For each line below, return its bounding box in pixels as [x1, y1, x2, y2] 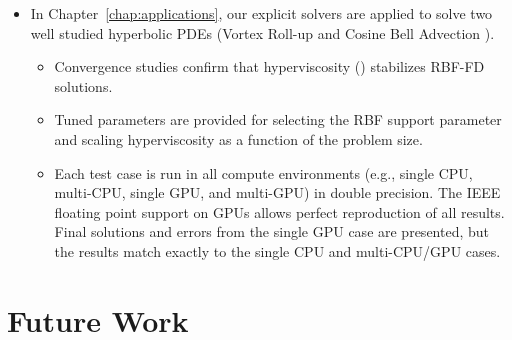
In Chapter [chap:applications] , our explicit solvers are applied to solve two [30, 3, 493, 23]
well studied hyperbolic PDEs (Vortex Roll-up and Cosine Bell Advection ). [30, 22, 495, 43]
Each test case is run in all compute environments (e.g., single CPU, [54, 162, 473, 183]
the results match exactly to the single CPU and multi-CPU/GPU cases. [54, 240, 501, 261]
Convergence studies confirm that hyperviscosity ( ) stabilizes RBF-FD [54, 56, 485, 77]
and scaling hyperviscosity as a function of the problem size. [54, 128, 423, 149]
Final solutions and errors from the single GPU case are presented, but [54, 221, 489, 242]
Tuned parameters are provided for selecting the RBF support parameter [54, 109, 502, 130]
